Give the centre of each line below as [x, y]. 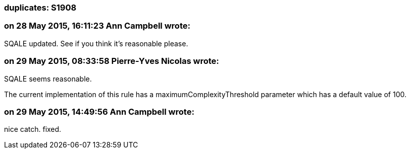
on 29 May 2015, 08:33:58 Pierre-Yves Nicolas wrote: [112, 61]
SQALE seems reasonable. [48, 79]
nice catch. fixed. [33, 129]
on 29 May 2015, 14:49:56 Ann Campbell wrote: [99, 111]
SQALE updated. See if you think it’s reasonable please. [96, 43]
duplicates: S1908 [40, 8]
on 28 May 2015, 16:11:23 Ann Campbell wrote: [97, 26]
